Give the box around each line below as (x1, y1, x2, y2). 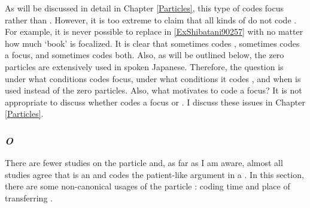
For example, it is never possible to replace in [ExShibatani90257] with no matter (5, 25, 303, 38)
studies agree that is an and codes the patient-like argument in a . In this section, (5, 168, 304, 180)
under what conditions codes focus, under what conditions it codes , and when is (5, 72, 301, 85)
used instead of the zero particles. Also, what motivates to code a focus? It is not (5, 84, 302, 97)
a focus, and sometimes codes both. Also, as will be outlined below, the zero (5, 49, 284, 61)
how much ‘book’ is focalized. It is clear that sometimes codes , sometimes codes (5, 37, 300, 49)
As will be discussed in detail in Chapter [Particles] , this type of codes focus (5, 2, 284, 14)
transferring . (5, 191, 53, 204)
